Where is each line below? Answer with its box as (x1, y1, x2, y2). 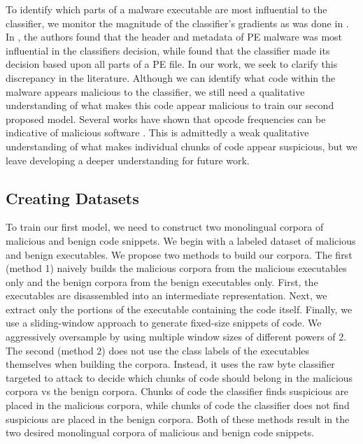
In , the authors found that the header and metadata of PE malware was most (6, 29, 343, 44)
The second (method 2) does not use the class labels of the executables (6, 343, 310, 357)
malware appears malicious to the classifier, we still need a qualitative (6, 84, 305, 99)
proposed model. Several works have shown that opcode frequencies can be (6, 111, 326, 126)
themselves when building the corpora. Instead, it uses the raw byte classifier (6, 357, 335, 371)
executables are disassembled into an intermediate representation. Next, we (6, 288, 327, 303)
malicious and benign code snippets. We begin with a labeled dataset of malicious (6, 233, 356, 248)
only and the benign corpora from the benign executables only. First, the (6, 274, 318, 289)
